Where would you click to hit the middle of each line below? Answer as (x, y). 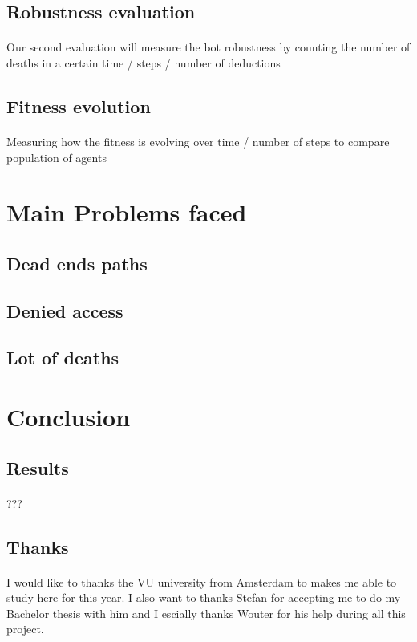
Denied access (65, 310)
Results (38, 467)
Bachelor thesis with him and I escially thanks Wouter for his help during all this (206, 613)
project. (25, 629)
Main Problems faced (127, 212)
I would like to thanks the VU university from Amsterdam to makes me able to (202, 581)
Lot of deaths (63, 358)
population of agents (57, 157)
